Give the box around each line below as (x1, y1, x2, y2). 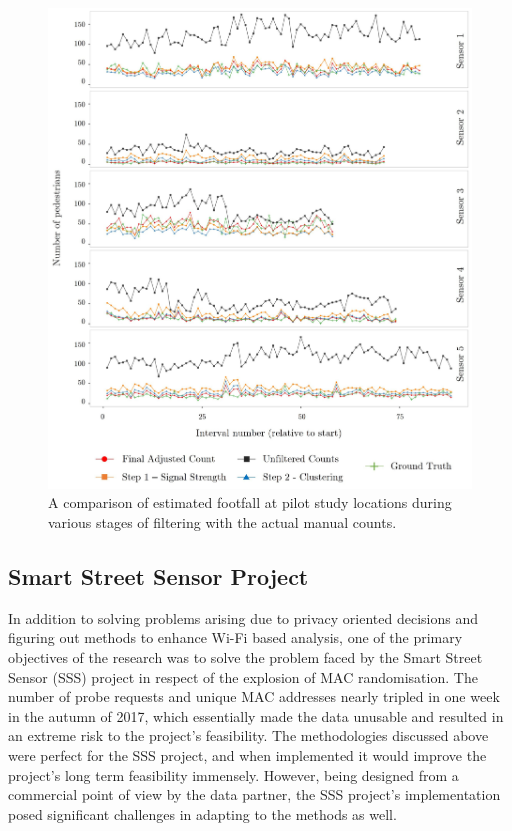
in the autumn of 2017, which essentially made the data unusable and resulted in (8, 705, 504, 726)
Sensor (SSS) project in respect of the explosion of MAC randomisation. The (8, 666, 478, 687)
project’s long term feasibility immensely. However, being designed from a (8, 764, 459, 785)
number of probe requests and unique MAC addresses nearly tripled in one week (8, 686, 500, 707)
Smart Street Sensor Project (8, 560, 309, 591)
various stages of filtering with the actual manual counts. (48, 512, 397, 532)
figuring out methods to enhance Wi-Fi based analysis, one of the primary (8, 627, 463, 648)
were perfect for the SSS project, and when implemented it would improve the (8, 744, 487, 765)
